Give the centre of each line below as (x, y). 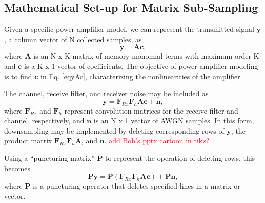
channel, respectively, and (44, 121)
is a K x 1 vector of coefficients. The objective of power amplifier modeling (141, 66)
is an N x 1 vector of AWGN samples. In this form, (174, 121)
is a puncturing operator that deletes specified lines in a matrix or (137, 186)
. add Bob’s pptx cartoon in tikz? (157, 141)
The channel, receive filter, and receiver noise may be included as (106, 93)
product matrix (28, 141)
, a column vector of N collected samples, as (73, 39)
